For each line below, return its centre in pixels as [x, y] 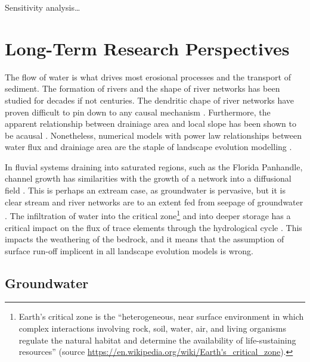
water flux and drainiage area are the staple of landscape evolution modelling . [148, 147]
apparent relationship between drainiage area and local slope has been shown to [151, 124]
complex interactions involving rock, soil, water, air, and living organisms [152, 328]
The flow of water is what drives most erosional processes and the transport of [148, 77]
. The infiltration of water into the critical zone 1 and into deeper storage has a [148, 215]
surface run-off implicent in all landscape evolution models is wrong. [129, 250]
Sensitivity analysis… [43, 7]
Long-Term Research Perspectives [147, 48]
